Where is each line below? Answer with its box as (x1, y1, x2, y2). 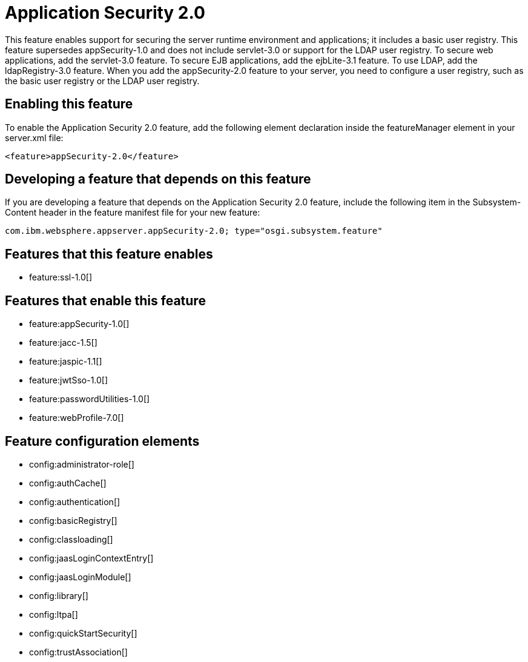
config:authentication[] (29, 496, 120, 507)
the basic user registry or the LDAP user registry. (5, 75, 200, 86)
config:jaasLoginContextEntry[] (29, 552, 154, 563)
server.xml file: (5, 132, 64, 143)
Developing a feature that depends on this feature (5, 171, 311, 187)
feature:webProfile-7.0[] (29, 412, 124, 423)
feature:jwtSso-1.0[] (29, 375, 108, 386)
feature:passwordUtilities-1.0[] (29, 394, 150, 405)
